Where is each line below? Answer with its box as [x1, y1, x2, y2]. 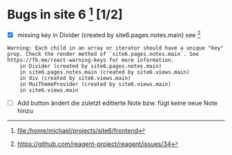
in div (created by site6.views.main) [19, 74, 131, 81]
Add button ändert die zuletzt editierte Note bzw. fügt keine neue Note [17, 99, 217, 107]
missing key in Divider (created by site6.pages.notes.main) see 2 [17, 30, 201, 39]
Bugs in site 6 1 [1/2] [7, 4, 123, 23]
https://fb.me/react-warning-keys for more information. [7, 56, 175, 63]
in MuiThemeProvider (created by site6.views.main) [19, 81, 171, 87]
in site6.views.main [19, 87, 79, 94]
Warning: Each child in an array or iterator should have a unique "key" [7, 44, 224, 52]
